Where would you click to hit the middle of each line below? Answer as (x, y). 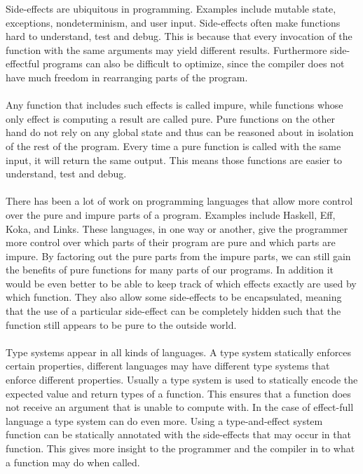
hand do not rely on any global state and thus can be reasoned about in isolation (180, 132)
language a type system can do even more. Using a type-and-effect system (164, 420)
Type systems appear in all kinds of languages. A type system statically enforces (179, 352)
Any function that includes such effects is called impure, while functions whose (174, 105)
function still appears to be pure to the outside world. (121, 324)
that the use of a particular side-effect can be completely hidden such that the (173, 311)
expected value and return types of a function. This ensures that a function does (178, 393)
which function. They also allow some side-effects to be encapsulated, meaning (174, 297)
